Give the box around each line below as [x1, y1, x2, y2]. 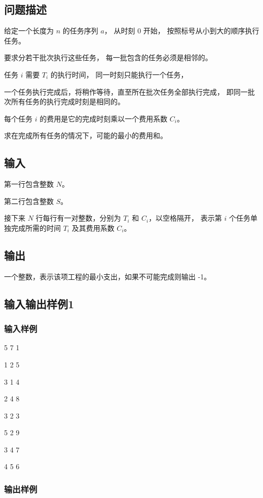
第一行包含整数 [4, 179, 54, 189]
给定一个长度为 [4, 25, 54, 36]
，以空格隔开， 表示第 [148, 213, 222, 223]
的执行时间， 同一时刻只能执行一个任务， [50, 69, 188, 79]
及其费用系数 [71, 222, 115, 233]
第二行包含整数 [4, 195, 54, 206]
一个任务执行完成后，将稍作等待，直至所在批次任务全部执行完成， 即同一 [4, 86, 248, 97]
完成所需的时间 [11, 222, 61, 233]
